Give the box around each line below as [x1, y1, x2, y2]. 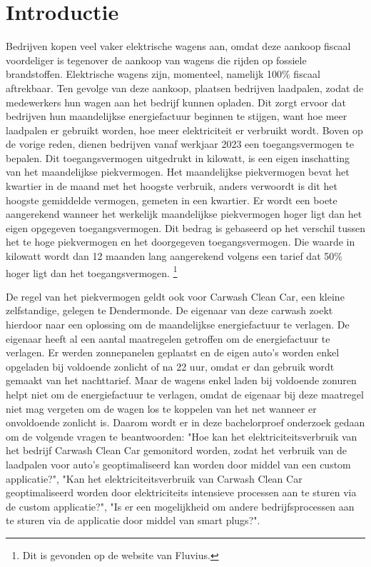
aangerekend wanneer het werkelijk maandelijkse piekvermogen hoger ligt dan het [6, 206, 362, 221]
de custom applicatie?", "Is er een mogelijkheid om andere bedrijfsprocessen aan [6, 498, 355, 513]
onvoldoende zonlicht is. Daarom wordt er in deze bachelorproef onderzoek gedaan [6, 415, 365, 430]
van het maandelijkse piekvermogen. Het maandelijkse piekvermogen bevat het [6, 164, 350, 179]
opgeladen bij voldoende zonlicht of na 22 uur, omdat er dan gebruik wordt [6, 358, 335, 373]
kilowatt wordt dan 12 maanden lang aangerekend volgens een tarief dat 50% [6, 249, 342, 264]
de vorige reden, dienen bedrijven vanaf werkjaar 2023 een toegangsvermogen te [6, 136, 354, 151]
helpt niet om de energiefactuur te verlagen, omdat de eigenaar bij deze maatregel [6, 387, 364, 402]
